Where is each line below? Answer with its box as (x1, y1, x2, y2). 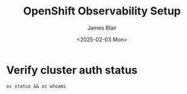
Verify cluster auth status (6, 63, 138, 77)
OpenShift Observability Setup (23, 4, 181, 18)
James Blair (87, 24, 117, 31)
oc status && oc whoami (6, 83, 67, 89)
